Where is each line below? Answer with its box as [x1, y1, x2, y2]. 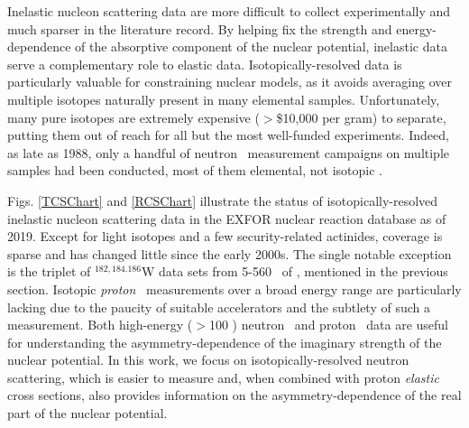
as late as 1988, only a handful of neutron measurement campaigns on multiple [7, 143, 449, 162]
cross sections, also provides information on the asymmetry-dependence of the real [7, 386, 462, 405]
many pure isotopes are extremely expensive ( [7, 107, 260, 126]
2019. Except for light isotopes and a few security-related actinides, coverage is [7, 227, 443, 246]
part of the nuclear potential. [7, 404, 168, 423]
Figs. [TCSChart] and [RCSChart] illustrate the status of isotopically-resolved [7, 191, 438, 209]
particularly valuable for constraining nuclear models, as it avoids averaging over [7, 72, 452, 91]
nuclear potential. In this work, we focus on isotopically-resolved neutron [7, 350, 409, 369]
